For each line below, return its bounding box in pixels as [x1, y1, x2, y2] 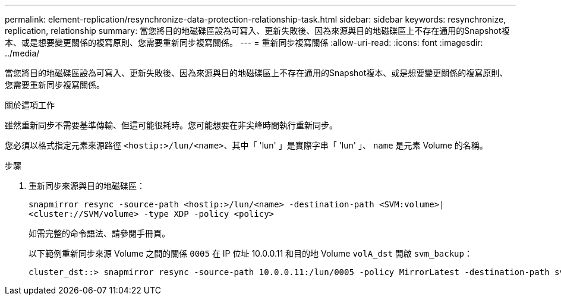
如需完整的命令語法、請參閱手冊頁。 [29, 228, 170, 238]
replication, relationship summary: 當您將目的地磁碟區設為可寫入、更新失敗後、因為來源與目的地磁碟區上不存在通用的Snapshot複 [5, 26, 510, 36]
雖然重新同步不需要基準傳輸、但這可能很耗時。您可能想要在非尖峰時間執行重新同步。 [5, 120, 338, 130]
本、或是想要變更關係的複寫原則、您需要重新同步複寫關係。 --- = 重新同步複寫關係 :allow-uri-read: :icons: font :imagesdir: [5, 37, 483, 48]
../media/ [5, 48, 40, 58]
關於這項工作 [5, 100, 55, 110]
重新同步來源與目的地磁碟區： [29, 181, 145, 191]
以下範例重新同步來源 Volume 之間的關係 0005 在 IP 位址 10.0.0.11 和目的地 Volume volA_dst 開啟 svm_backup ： [29, 248, 472, 258]
